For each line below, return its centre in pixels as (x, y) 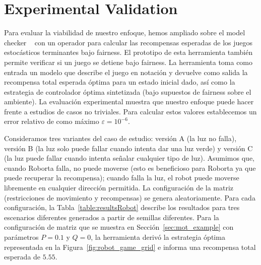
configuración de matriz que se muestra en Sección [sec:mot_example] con (119, 227)
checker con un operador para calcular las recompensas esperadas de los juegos (128, 42)
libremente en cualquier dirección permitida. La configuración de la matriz (119, 188)
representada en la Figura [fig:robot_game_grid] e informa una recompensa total (130, 247)
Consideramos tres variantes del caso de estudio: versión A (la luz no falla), (120, 138)
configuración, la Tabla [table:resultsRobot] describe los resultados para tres (122, 207)
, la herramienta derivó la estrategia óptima (158, 237)
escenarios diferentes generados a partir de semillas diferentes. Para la (112, 217)
